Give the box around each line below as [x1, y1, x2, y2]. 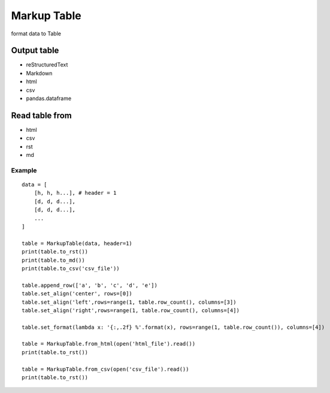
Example [11, 166, 37, 174]
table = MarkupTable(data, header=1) [22, 240, 133, 247]
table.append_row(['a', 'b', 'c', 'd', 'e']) [22, 282, 158, 289]
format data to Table [11, 30, 61, 37]
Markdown [26, 69, 53, 77]
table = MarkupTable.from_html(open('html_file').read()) [22, 340, 196, 347]
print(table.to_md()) [22, 256, 85, 264]
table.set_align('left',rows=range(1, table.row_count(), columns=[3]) [22, 298, 237, 306]
